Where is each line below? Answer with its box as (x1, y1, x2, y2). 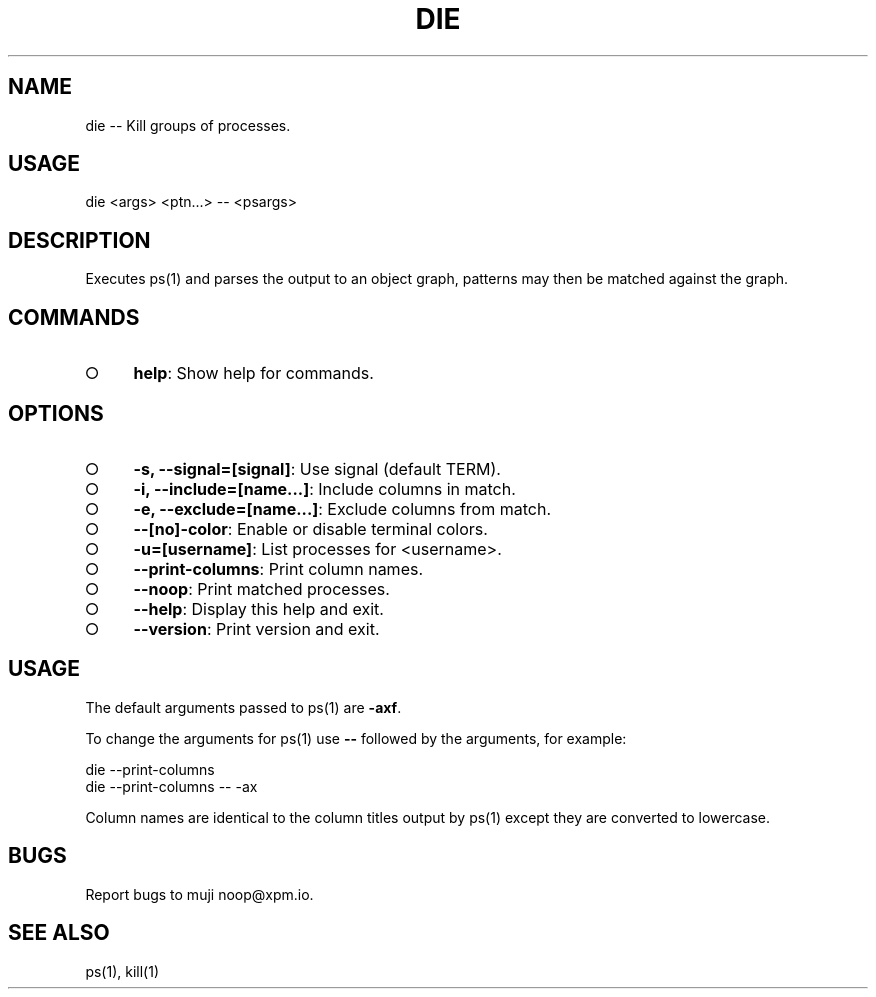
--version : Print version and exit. (133, 618, 380, 639)
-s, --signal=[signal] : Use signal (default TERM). (133, 458, 501, 479)
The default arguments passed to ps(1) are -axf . (85, 698, 402, 716)
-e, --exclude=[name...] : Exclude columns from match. (133, 498, 552, 519)
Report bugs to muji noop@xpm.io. (85, 885, 314, 903)
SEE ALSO (8, 920, 110, 946)
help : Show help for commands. (133, 363, 374, 384)
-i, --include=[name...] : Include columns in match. (133, 478, 516, 499)
